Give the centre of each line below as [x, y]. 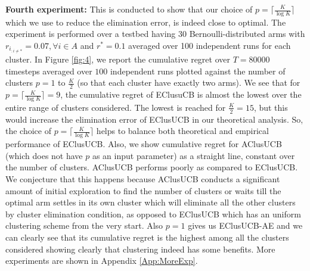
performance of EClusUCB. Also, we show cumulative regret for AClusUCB [144, 144]
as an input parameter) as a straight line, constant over [193, 155]
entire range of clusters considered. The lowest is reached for [116, 107]
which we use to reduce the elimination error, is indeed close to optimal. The [146, 22]
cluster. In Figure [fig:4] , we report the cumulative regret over [118, 59]
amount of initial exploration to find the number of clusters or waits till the [143, 190]
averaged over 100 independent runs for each [210, 46]
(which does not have [44, 155]
